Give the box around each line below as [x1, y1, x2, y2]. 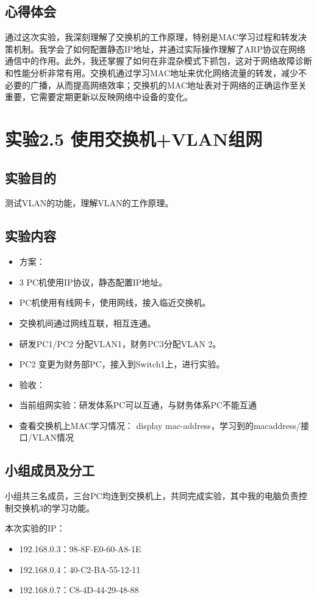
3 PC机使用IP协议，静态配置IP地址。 [19, 275, 168, 288]
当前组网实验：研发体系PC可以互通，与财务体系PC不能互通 [19, 398, 257, 411]
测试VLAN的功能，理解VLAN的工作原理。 [5, 196, 174, 209]
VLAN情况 [32, 431, 74, 444]
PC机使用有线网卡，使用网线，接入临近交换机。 [19, 296, 211, 309]
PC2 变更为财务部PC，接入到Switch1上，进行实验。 [19, 358, 225, 370]
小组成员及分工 [5, 461, 94, 480]
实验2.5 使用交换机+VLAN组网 [5, 126, 263, 151]
